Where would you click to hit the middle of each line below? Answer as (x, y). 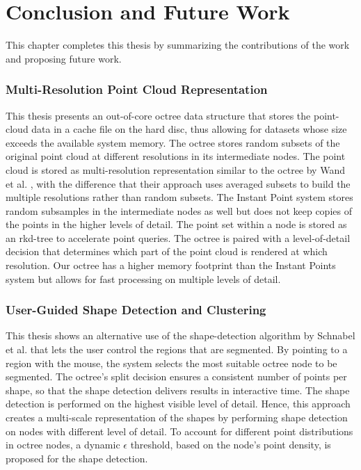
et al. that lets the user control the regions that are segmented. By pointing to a (177, 349)
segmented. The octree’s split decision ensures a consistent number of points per (176, 376)
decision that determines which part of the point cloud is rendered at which (167, 251)
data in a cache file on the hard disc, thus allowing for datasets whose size (189, 129)
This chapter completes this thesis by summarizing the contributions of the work (178, 45)
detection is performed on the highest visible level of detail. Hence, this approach (178, 404)
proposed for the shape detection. (77, 458)
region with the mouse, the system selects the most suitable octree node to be (171, 363)
